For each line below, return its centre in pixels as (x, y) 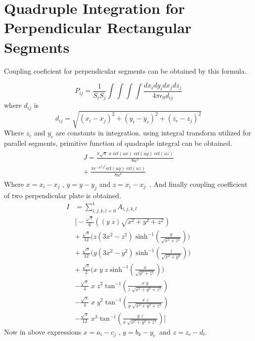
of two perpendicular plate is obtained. (63, 195)
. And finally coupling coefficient (198, 184)
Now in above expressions (43, 331)
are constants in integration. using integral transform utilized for (153, 133)
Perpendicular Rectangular (98, 27)
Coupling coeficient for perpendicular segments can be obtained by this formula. (125, 70)
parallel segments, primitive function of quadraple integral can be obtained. (118, 143)
